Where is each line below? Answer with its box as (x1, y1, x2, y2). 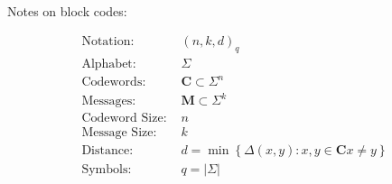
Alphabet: (81, 57, 136, 70)
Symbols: (81, 163, 132, 177)
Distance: (81, 144, 134, 158)
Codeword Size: (81, 112, 167, 125)
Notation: (81, 35, 135, 49)
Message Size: (81, 126, 157, 140)
